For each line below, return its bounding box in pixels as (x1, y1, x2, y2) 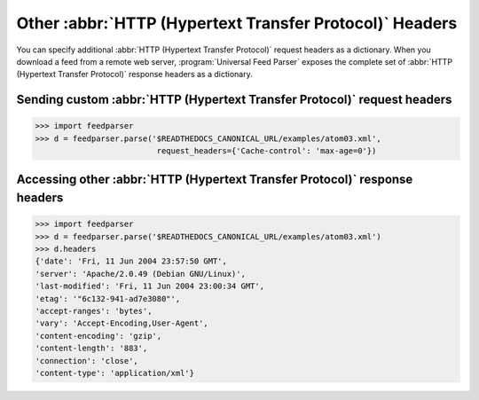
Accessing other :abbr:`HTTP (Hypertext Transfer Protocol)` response (16, 171, 413, 186)
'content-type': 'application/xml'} (35, 368, 195, 378)
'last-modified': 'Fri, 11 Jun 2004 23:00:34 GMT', (35, 281, 265, 292)
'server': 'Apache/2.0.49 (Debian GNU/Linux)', (35, 269, 246, 278)
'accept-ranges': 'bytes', (35, 306, 153, 317)
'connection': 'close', (35, 356, 139, 365)
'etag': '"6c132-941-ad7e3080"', (35, 294, 181, 303)
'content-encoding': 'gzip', (35, 331, 162, 341)
